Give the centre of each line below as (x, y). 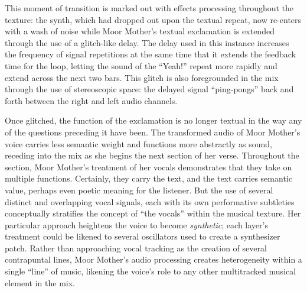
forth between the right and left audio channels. (91, 100)
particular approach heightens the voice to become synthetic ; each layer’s (136, 224)
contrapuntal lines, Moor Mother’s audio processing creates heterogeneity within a (153, 259)
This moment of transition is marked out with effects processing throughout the (149, 8)
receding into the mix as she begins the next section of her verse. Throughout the (152, 155)
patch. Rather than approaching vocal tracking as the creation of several (136, 248)
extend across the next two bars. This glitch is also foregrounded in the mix (142, 77)
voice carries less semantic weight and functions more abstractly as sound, (138, 143)
